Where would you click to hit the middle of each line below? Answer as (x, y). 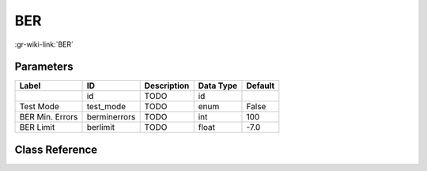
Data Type (218, 85)
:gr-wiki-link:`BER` (44, 44)
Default (261, 85)
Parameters (44, 67)
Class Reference (56, 149)
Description (167, 85)
